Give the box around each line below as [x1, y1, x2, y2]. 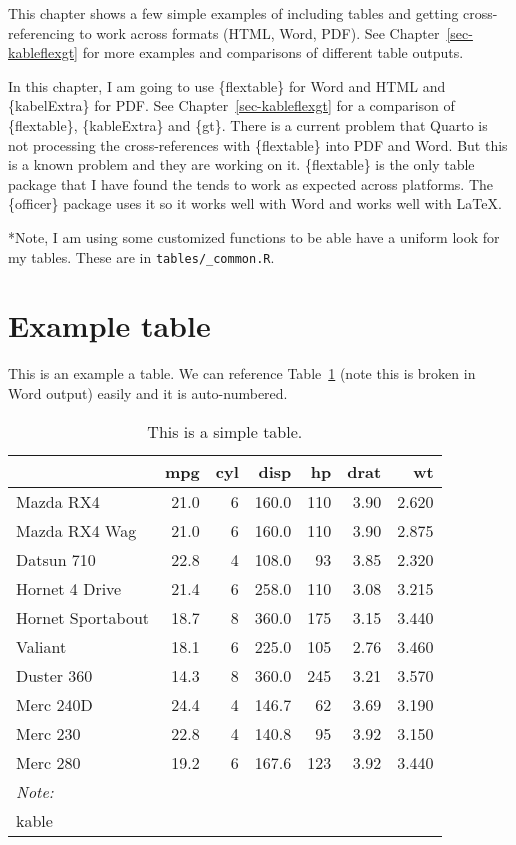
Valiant [16, 634, 67, 658]
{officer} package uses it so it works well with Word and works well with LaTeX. [8, 193, 502, 214]
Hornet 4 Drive [16, 576, 122, 600]
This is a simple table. [147, 419, 303, 443]
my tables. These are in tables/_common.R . [8, 246, 275, 267]
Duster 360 [16, 663, 93, 687]
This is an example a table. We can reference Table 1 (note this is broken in [8, 363, 476, 384]
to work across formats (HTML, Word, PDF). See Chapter [79, 22, 440, 43]
